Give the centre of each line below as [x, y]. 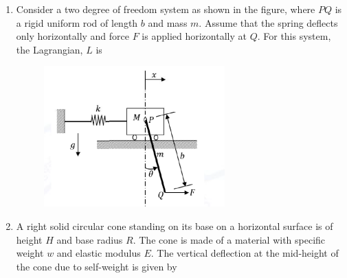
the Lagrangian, [49, 49]
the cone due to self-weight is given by [97, 266]
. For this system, [294, 36]
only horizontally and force [73, 36]
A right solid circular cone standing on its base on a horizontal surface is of [175, 225]
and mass [168, 22]
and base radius [90, 239]
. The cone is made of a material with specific [229, 239]
